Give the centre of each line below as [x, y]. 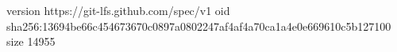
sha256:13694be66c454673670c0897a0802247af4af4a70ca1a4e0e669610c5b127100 [199, 26]
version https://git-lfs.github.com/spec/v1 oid [118, 10]
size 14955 [31, 41]
